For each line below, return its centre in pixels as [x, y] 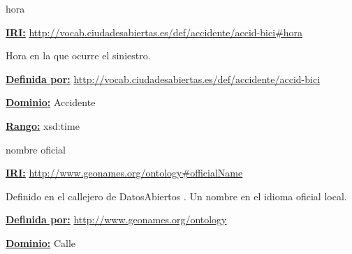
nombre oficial [36, 149]
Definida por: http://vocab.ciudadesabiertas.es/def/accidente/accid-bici [163, 79]
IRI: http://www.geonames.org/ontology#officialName [124, 173]
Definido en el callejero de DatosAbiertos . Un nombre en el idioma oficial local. [176, 196]
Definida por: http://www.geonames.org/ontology [116, 219]
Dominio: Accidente [51, 102]
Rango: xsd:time [43, 125]
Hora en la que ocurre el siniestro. [78, 55]
